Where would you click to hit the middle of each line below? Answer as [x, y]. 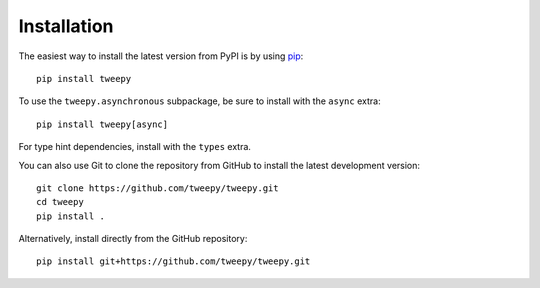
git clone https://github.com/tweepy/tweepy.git [157, 188]
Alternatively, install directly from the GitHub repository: [133, 239]
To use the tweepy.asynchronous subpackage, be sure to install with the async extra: [199, 101]
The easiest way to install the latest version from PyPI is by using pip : [161, 56]
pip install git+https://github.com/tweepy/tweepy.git [173, 261]
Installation [66, 26]
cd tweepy [60, 202]
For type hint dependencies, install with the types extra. [135, 147]
